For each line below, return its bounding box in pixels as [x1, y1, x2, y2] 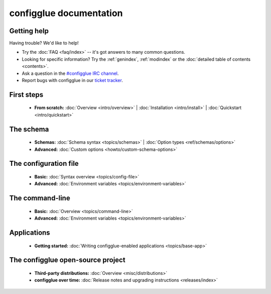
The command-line [9, 194, 70, 203]
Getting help [9, 27, 49, 35]
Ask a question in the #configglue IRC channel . [22, 70, 119, 76]
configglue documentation [9, 8, 123, 19]
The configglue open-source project [9, 256, 125, 264]
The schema [9, 125, 49, 133]
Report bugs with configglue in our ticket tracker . [22, 77, 123, 83]
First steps [9, 90, 44, 99]
